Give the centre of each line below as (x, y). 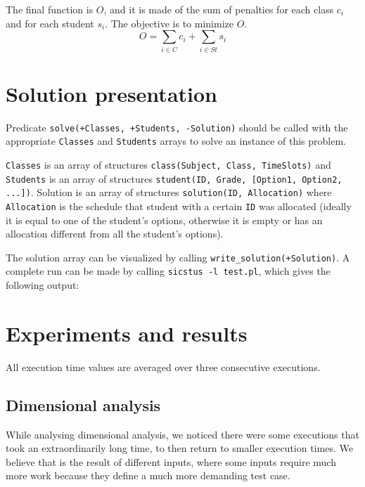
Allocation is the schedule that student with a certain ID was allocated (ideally (179, 206)
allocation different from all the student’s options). (115, 234)
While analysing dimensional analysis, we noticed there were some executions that (182, 434)
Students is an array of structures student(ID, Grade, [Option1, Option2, (174, 178)
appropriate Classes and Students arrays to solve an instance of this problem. (176, 141)
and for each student (50, 23)
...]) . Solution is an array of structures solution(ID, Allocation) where (169, 192)
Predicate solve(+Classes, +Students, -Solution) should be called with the (177, 127)
